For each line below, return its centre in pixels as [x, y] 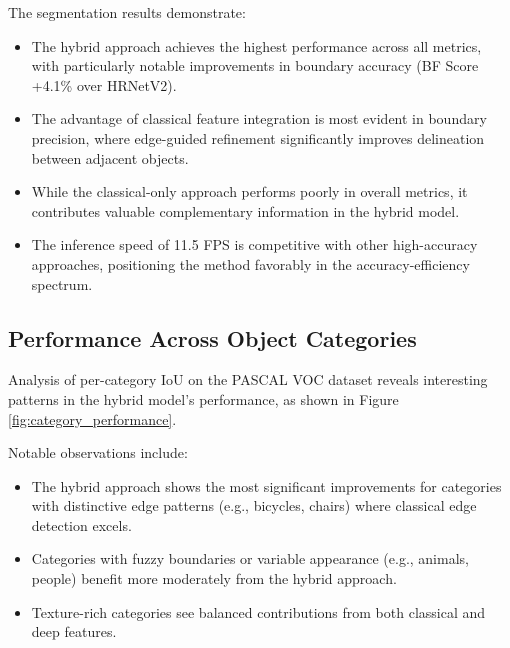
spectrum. [62, 283]
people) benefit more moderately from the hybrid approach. [214, 578]
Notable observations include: [98, 452]
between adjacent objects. [110, 157]
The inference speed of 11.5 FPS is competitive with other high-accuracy [254, 244]
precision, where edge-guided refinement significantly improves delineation [258, 137]
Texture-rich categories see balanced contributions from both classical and [258, 611]
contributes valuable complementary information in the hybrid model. [245, 210]
